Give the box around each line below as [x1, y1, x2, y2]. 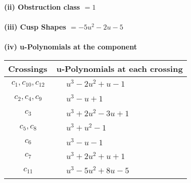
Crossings [8, 62, 47, 74]
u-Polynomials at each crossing [56, 62, 183, 74]
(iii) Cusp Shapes [4, 21, 66, 32]
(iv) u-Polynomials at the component [4, 41, 137, 52]
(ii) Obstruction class [4, 2, 80, 12]
